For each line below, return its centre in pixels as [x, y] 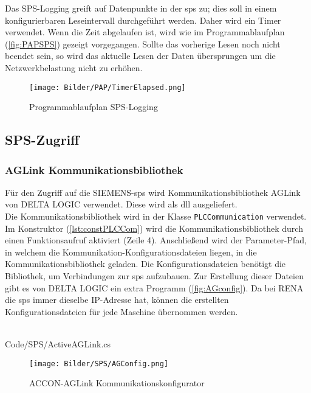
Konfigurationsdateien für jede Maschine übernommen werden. [121, 311]
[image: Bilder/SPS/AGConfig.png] [99, 363]
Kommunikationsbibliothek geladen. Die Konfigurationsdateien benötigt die [145, 264]
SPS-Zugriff [42, 140]
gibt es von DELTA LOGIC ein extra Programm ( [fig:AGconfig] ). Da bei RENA [154, 287]
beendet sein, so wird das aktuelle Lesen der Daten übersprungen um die [140, 56]
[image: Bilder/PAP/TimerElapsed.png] [108, 87]
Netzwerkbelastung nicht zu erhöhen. [74, 67]
